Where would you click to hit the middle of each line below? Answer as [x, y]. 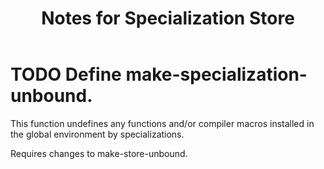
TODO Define [66, 74]
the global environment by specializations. [97, 134]
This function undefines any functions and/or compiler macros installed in [162, 123]
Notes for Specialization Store [168, 18]
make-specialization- [216, 74]
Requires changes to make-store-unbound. [99, 153]
